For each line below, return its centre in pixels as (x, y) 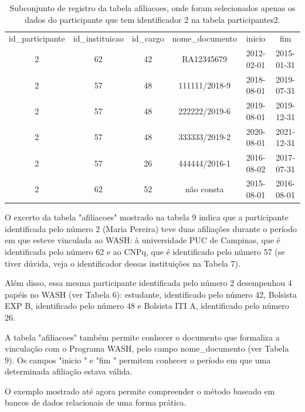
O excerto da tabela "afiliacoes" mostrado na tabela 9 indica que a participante (147, 217)
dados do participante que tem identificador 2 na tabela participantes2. (152, 19)
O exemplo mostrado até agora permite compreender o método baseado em (140, 391)
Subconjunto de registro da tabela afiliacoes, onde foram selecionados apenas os (152, 8)
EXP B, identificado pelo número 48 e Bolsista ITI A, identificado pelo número (147, 306)
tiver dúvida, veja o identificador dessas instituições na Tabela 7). (123, 263)
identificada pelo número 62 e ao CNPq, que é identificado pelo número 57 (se (145, 251)
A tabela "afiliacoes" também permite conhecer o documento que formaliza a (142, 337)
